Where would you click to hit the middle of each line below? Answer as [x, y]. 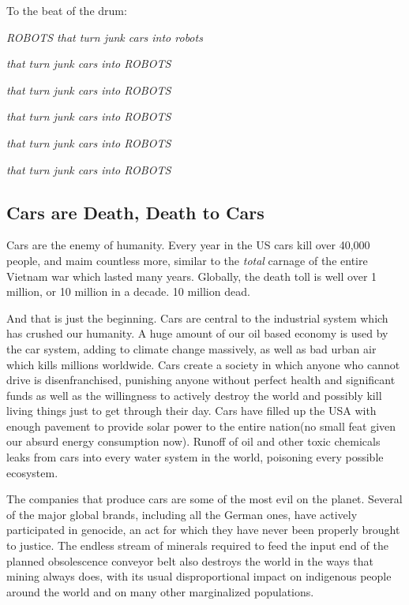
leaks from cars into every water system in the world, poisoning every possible [195, 457]
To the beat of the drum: [67, 10]
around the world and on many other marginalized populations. [160, 591]
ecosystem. [32, 472]
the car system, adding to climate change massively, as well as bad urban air [191, 348]
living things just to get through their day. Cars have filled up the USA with [191, 411]
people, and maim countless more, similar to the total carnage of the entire [187, 260]
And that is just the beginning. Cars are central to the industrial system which [197, 317]
